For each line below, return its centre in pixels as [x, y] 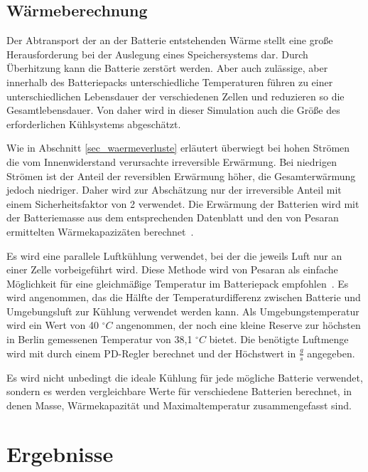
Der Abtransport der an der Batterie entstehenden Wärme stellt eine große [170, 40]
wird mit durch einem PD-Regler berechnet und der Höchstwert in [151, 353]
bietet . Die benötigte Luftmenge [279, 339]
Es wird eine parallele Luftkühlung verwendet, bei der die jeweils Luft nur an [174, 255]
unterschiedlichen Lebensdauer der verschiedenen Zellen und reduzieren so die [175, 96]
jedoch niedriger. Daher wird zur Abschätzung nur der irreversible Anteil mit [174, 190]
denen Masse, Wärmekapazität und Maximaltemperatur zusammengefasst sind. [179, 405]
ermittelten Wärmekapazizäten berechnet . [100, 231]
